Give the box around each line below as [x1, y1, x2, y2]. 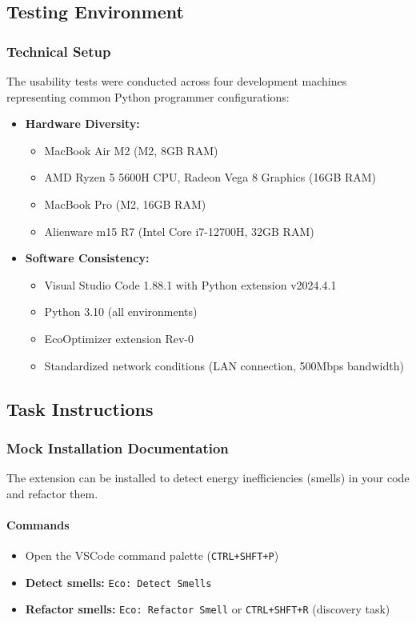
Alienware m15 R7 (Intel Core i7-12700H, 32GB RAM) [44, 222, 314, 239]
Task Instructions [6, 396, 154, 421]
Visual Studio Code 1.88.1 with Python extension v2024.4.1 [44, 276, 337, 293]
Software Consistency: [25, 250, 150, 266]
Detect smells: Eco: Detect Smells [25, 573, 212, 590]
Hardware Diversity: [25, 115, 140, 132]
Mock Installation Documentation [6, 437, 229, 457]
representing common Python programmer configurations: [6, 88, 290, 105]
